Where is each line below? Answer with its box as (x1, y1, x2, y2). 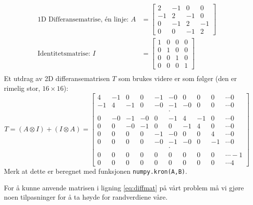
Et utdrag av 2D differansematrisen (4, 73, 110, 83)
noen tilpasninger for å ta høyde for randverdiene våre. (4, 192, 168, 202)
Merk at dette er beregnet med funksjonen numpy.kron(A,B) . (4, 165, 188, 176)
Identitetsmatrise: (37, 50, 90, 57)
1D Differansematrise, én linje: (37, 16, 129, 23)
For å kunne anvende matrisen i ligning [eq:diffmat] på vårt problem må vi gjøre (4, 182, 244, 192)
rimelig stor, (4, 82, 41, 93)
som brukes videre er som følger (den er (118, 73, 237, 83)
